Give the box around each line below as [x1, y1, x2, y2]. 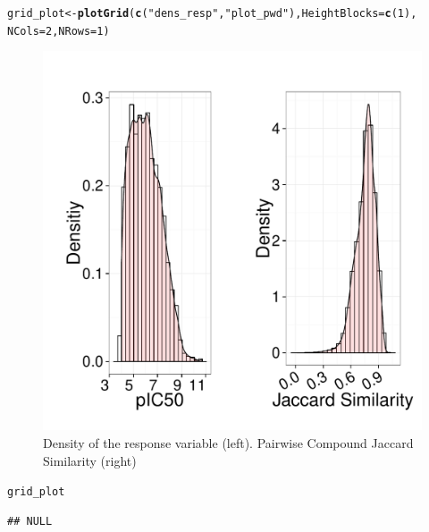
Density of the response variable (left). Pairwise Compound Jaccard [43, 433, 414, 452]
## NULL [7, 514, 53, 528]
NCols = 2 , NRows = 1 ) [7, 24, 110, 38]
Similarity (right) [43, 451, 137, 469]
